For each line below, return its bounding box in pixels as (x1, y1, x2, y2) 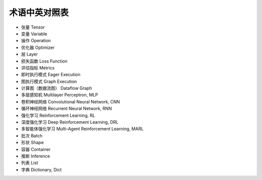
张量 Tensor (21, 24, 45, 30)
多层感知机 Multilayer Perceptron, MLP (21, 92, 98, 98)
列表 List (21, 160, 38, 166)
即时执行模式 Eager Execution (21, 72, 81, 78)
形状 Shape (21, 140, 44, 146)
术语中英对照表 (9, 7, 69, 18)
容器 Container (21, 146, 51, 152)
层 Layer (21, 51, 38, 57)
